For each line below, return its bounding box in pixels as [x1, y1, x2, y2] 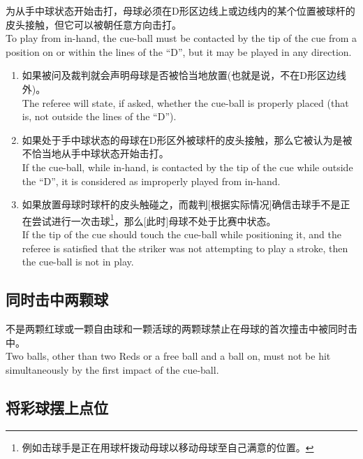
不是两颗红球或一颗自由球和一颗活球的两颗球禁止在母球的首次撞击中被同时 [6, 321, 348, 335]
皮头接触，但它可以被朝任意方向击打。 [6, 17, 181, 31]
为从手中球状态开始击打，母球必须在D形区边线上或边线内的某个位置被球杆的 [6, 3, 355, 17]
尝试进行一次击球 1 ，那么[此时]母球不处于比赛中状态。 [31, 211, 276, 228]
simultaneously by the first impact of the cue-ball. [6, 362, 219, 377]
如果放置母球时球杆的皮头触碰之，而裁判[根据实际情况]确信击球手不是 [22, 197, 341, 212]
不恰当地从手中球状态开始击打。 [22, 146, 169, 161]
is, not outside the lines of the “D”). [22, 109, 177, 124]
